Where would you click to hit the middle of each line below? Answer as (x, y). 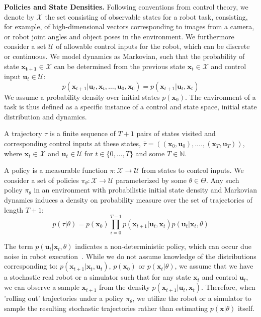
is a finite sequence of (82, 133)
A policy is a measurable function (56, 170)
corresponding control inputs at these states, (72, 143)
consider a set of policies (41, 180)
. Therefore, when (228, 287)
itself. (246, 308)
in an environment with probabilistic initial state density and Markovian (146, 190)
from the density (124, 287)
